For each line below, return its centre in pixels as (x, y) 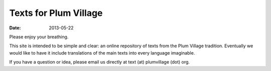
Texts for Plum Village (56, 13)
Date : (15, 28)
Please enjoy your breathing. (39, 37)
